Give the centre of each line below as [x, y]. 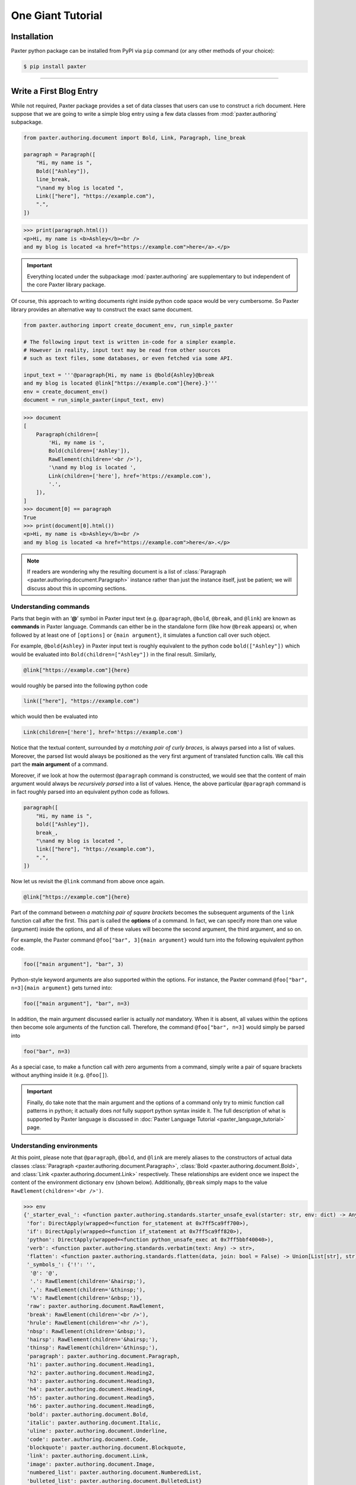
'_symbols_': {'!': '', [61, 1265]
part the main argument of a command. [60, 764]
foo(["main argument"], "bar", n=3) [77, 1003]
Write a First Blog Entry [55, 91]
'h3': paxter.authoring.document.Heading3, [91, 1381]
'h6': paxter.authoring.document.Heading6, [91, 1406]
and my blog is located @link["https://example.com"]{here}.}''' [120, 383]
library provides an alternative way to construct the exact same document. [102, 309]
